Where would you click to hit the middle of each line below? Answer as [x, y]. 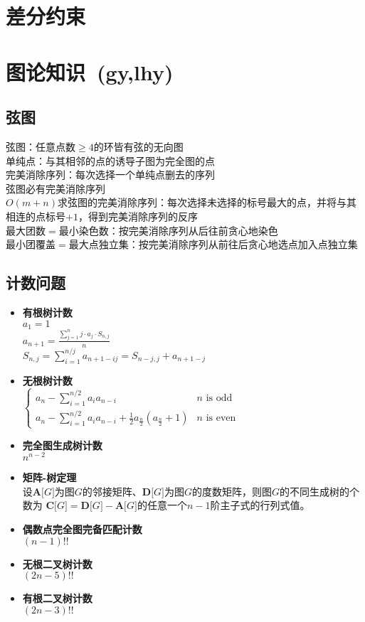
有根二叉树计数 [57, 598]
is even [221, 418]
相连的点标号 [36, 216]
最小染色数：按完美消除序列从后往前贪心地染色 [168, 230]
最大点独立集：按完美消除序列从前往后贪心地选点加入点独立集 [213, 244]
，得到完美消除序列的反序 [138, 216]
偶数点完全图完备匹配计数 [82, 529]
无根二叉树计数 [57, 563]
